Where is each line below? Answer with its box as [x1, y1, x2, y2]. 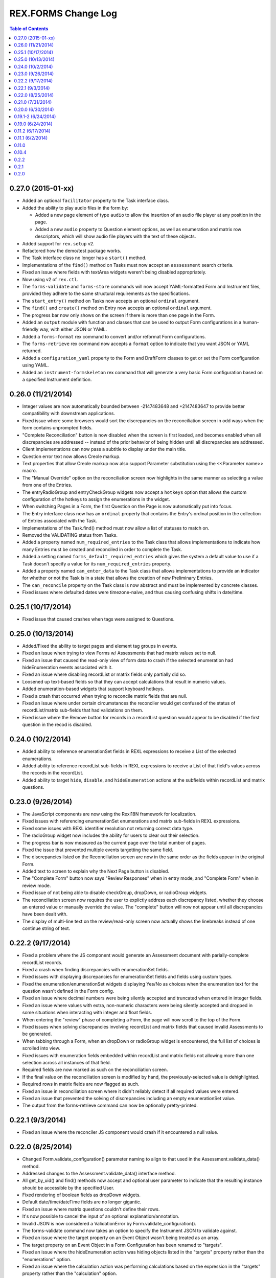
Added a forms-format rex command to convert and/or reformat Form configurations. [22, 333, 206, 339]
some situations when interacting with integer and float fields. [22, 1010, 152, 1016]
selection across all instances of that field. [22, 1059, 111, 1065]
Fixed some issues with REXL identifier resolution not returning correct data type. [22, 825, 194, 831]
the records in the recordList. [22, 770, 84, 776]
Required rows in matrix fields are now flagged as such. [22, 1081, 140, 1087]
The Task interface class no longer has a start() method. [22, 255, 147, 261]
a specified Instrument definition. [22, 376, 92, 383]
